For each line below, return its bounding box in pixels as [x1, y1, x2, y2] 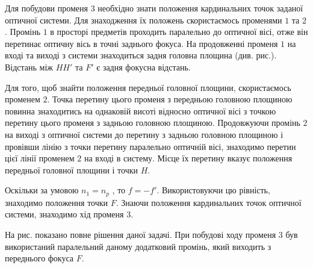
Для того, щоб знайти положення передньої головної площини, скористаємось [5, 81, 291, 93]
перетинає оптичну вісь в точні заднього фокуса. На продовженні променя [5, 37, 278, 49]
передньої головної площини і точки [5, 163, 138, 176]
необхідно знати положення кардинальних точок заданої [98, 2, 303, 14]
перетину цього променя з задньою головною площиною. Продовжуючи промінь [5, 116, 300, 129]
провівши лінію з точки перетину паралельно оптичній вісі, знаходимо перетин [5, 140, 296, 152]
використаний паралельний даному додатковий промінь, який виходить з [5, 240, 271, 252]
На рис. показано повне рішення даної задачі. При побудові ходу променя [5, 228, 276, 240]
